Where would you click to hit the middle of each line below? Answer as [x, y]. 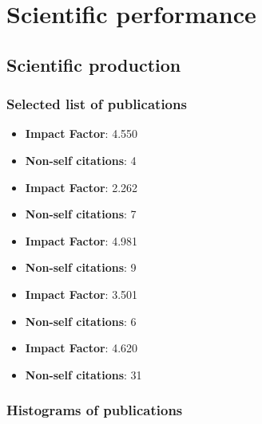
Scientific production [94, 64]
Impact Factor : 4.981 [81, 240]
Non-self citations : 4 [81, 160]
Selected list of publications [97, 104]
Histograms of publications [95, 410]
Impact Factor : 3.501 [81, 294]
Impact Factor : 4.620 [81, 348]
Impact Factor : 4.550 [81, 133]
